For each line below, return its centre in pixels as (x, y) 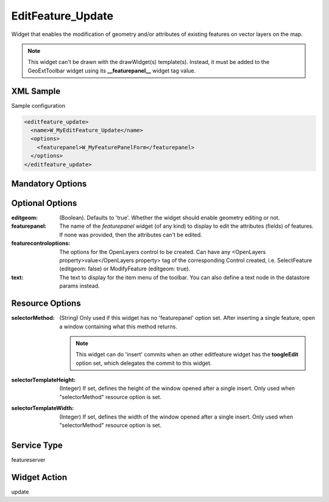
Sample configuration (38, 105)
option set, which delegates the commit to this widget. (144, 363)
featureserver (28, 459)
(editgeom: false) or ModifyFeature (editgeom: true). (125, 269)
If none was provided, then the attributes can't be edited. (131, 235)
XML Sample (36, 91)
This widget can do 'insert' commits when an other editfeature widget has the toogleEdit (187, 355)
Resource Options (46, 304)
